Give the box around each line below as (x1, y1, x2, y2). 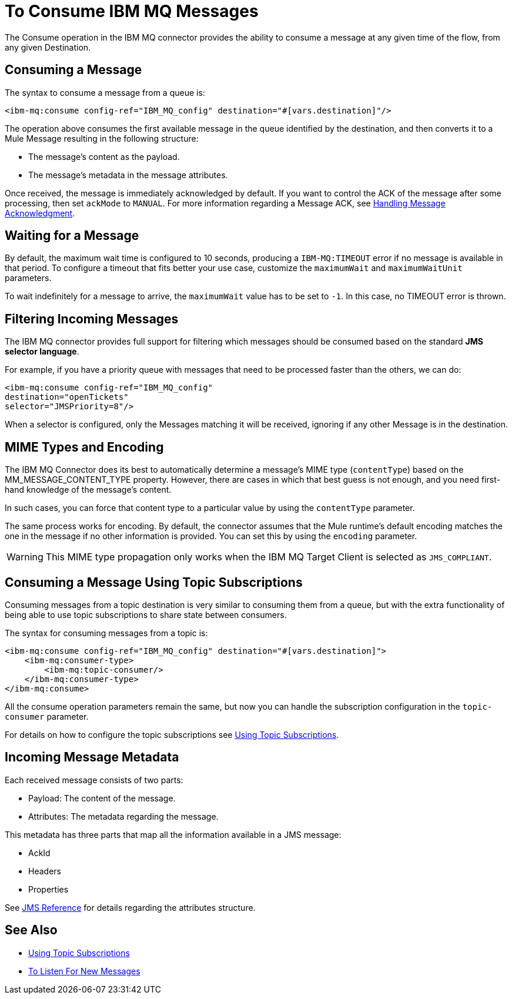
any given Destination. (5, 42, 91, 52)
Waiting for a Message (5, 228, 139, 243)
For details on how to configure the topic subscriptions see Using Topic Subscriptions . (5, 729, 339, 740)
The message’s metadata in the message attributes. (28, 169, 228, 180)
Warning (6, 551, 43, 563)
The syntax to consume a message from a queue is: (5, 87, 205, 98)
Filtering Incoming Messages (5, 311, 179, 326)
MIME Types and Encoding (5, 439, 164, 455)
